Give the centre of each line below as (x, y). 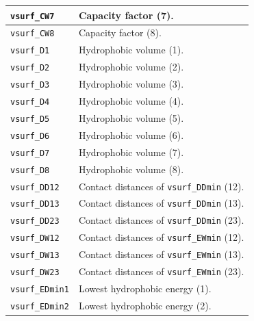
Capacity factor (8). (120, 33)
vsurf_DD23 (35, 221)
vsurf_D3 (30, 85)
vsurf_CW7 (33, 16)
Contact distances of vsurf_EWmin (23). (161, 271)
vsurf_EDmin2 (40, 306)
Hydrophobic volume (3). (131, 84)
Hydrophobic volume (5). (131, 117)
